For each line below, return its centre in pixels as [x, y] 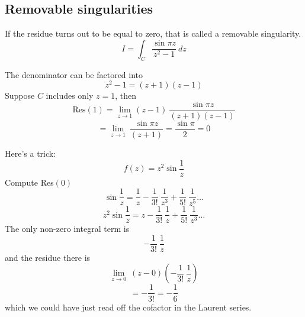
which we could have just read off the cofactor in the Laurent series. [128, 307]
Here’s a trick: [30, 153]
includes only [70, 96]
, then [126, 96]
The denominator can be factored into [74, 74]
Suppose [20, 96]
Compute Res [29, 182]
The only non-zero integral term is [67, 229]
